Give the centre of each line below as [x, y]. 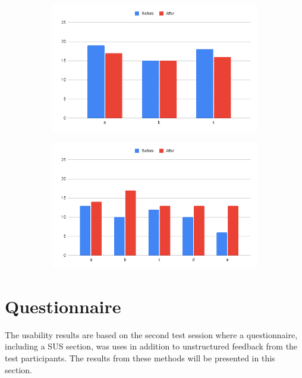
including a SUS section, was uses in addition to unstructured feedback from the [151, 346]
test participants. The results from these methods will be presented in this [140, 357]
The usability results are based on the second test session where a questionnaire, [151, 334]
